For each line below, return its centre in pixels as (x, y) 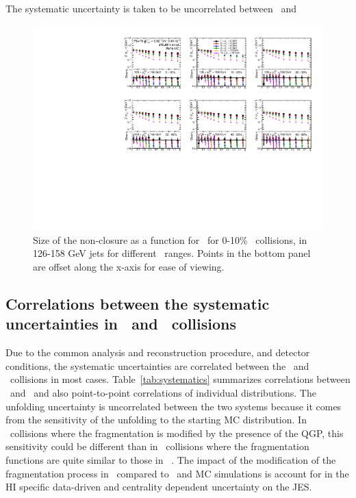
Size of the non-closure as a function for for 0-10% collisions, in (170, 239)
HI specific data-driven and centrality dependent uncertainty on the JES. (159, 487)
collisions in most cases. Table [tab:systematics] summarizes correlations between (180, 379)
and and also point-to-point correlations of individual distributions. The (163, 393)
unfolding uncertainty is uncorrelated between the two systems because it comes (174, 406)
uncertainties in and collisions (121, 324)
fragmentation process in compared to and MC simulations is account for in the (177, 473)
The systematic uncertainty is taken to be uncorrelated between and (151, 8)
